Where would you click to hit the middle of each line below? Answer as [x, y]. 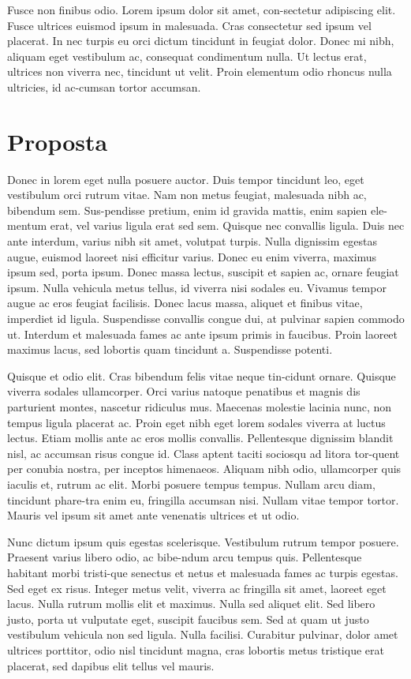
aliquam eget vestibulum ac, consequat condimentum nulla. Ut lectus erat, [187, 56]
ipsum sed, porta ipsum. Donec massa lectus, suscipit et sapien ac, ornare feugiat [203, 272]
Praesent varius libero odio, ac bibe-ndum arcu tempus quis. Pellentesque [185, 557]
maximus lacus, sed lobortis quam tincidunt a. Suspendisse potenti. [170, 349]
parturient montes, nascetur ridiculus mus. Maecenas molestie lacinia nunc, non [200, 407]
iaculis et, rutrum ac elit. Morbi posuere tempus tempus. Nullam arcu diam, [191, 484]
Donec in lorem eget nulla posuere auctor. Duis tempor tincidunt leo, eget [186, 179]
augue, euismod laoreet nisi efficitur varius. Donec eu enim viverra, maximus [192, 256]
